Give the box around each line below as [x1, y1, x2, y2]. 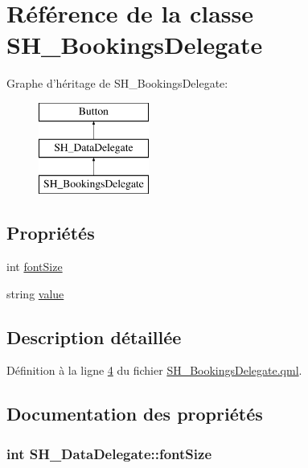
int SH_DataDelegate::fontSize [6, 443, 212, 463]
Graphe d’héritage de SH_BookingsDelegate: [6, 75, 228, 92]
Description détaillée [6, 324, 182, 349]
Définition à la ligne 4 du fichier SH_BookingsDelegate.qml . [6, 362, 302, 379]
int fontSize [6, 258, 63, 275]
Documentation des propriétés [6, 401, 263, 426]
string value [6, 285, 64, 302]
